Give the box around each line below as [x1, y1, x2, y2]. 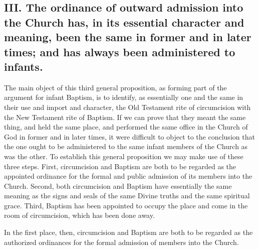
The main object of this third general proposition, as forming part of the [4, 82, 227, 92]
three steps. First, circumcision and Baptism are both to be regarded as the [4, 161, 236, 171]
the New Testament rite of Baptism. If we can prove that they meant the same [4, 111, 246, 122]
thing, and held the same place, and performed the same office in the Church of [4, 121, 248, 132]
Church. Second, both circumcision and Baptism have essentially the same [4, 180, 232, 191]
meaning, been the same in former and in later [4, 29, 251, 45]
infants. [4, 58, 43, 74]
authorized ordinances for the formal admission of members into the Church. [4, 236, 239, 247]
